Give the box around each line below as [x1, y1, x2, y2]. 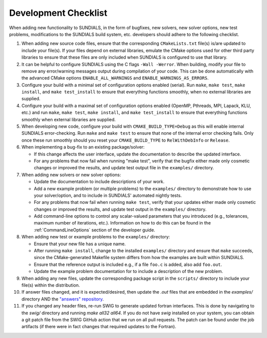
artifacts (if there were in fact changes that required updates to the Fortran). [21, 324, 177, 330]
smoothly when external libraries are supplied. [21, 116, 116, 122]
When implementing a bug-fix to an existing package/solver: [21, 144, 145, 150]
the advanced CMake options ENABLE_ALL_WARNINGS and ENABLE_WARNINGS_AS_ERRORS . [21, 75, 209, 81]
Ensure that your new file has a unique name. [34, 241, 126, 247]
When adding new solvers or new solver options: [21, 172, 121, 178]
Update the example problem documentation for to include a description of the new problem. [34, 268, 223, 274]
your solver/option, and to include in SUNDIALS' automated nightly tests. [34, 192, 182, 198]
